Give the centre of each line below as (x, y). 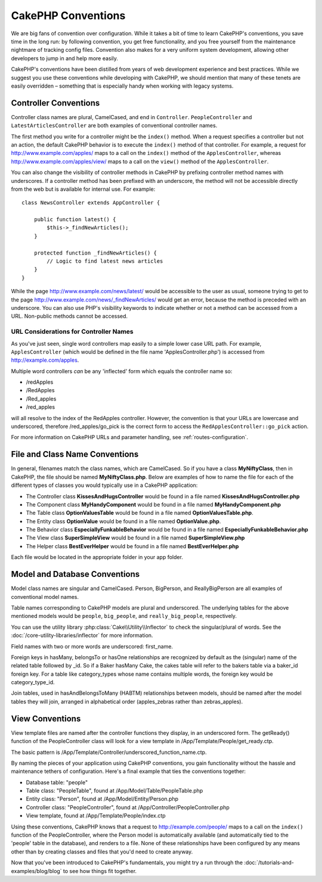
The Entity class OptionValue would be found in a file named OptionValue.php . (123, 521)
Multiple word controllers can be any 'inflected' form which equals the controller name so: (122, 371)
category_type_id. (33, 682)
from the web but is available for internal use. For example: (83, 189)
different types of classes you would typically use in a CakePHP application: (104, 485)
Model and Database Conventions (75, 574)
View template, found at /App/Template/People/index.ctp (96, 816)
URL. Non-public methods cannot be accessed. (69, 316)
